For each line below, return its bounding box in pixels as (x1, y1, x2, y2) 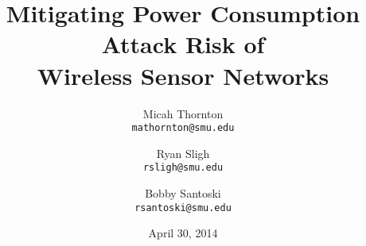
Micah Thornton (142, 105, 224, 121)
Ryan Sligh (156, 144, 210, 161)
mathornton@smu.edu (131, 122, 235, 134)
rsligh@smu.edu (142, 162, 224, 174)
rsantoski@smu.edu (134, 202, 232, 213)
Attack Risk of (101, 28, 265, 60)
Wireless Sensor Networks (37, 59, 329, 91)
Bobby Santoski (145, 185, 221, 201)
